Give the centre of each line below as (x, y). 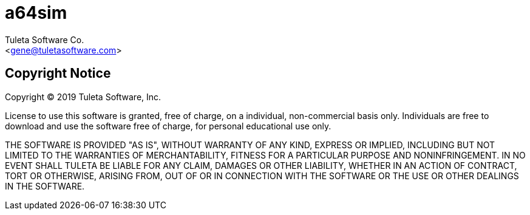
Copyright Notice (58, 73)
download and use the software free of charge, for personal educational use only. (168, 126)
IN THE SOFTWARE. (45, 186)
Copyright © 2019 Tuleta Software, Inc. (83, 97)
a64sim (36, 13)
